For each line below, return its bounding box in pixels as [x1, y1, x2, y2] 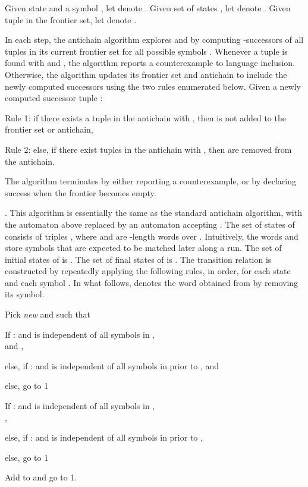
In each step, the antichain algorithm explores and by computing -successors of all [5, 33, 304, 46]
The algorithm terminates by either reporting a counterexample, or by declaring [5, 175, 297, 187]
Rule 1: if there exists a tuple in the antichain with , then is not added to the [5, 111, 286, 124]
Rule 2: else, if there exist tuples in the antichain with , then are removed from [5, 143, 292, 155]
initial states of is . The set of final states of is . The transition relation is [5, 253, 272, 265]
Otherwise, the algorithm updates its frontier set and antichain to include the [5, 68, 287, 80]
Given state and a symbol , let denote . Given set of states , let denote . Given [5, 2, 291, 14]
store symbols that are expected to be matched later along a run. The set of [5, 241, 282, 254]
